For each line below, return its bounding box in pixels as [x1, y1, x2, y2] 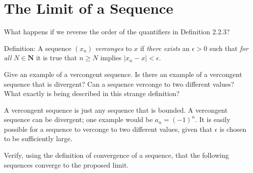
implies [100, 52, 122, 63]
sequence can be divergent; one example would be [4, 114, 153, 124]
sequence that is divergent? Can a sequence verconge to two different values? [4, 78, 234, 89]
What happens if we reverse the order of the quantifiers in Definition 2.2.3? [4, 26, 230, 37]
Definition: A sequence [4, 43, 72, 53]
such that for [209, 43, 249, 53]
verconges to [95, 43, 132, 53]
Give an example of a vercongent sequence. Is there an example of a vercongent [4, 69, 242, 79]
